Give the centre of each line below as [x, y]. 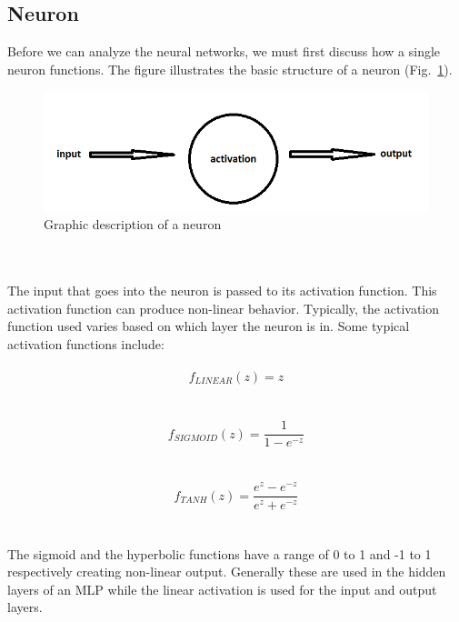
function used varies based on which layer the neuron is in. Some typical [209, 326]
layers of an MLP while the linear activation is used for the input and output [222, 589]
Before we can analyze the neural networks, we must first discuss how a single [224, 51]
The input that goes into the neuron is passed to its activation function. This [222, 290]
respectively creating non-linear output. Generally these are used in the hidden [227, 572]
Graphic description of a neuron [133, 224]
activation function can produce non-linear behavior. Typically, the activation [224, 308]
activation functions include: [86, 343]
